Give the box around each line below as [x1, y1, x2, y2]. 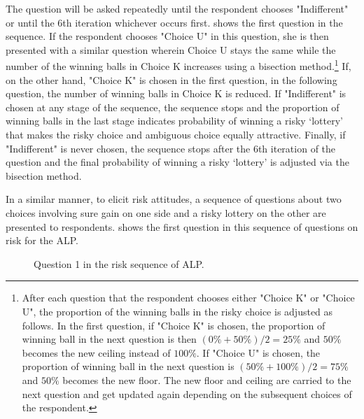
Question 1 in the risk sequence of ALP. [34, 256, 204, 271]
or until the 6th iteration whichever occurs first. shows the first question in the [6, 15, 343, 29]
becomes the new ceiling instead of [22, 345, 171, 360]
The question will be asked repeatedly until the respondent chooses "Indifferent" [6, 1, 349, 15]
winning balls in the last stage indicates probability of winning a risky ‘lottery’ [6, 113, 344, 128]
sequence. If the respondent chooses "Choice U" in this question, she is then [6, 29, 329, 43]
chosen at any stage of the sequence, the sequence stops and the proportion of [6, 99, 339, 114]
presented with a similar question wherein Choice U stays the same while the [6, 42, 336, 57]
